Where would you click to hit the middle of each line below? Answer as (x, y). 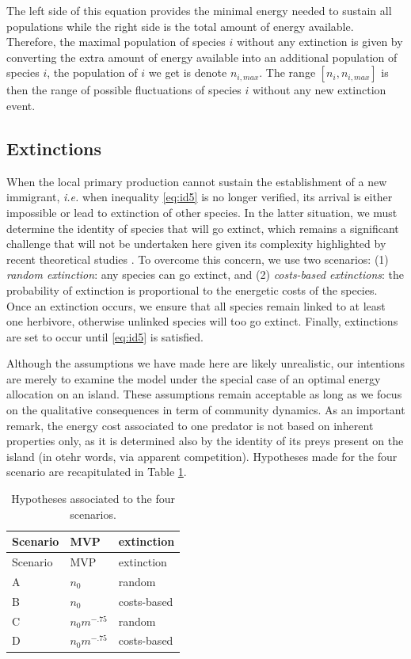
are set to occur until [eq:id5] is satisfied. (105, 336)
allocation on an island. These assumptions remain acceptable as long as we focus (204, 394)
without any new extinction (319, 90)
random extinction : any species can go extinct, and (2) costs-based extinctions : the (205, 274)
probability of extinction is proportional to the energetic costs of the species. (192, 290)
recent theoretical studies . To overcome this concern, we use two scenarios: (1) (198, 259)
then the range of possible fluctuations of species (124, 90)
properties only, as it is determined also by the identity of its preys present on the (205, 441)
